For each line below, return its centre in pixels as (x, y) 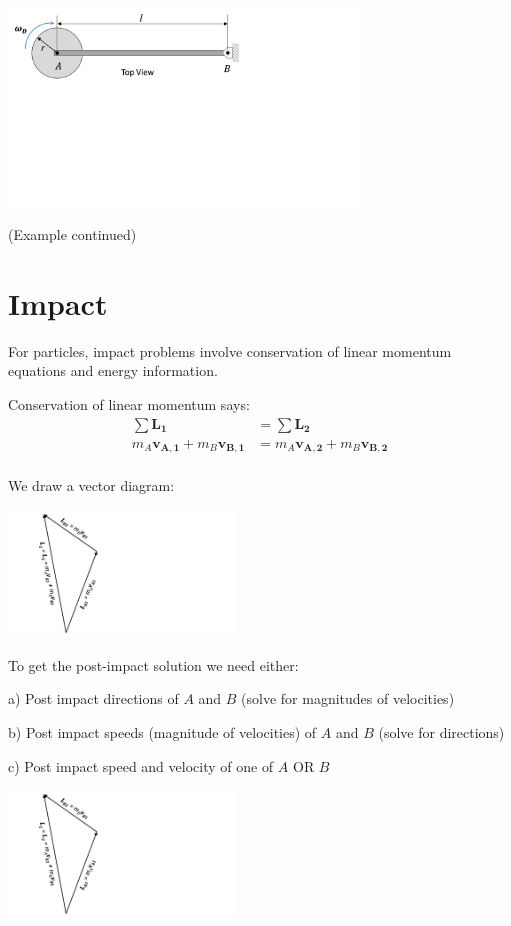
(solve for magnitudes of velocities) (348, 698)
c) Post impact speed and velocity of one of (141, 765)
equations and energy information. (113, 370)
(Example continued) (72, 234)
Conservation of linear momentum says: (129, 403)
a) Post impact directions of (93, 698)
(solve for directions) (441, 732)
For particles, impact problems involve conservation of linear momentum (230, 350)
